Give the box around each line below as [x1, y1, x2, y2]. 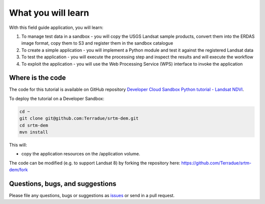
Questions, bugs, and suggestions [9, 179, 116, 188]
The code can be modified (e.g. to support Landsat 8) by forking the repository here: [9, 160, 181, 166]
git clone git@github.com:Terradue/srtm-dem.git [19, 116, 139, 121]
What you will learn [9, 7, 89, 18]
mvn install [19, 129, 49, 135]
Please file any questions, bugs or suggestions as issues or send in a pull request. [9, 193, 175, 199]
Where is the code [9, 74, 66, 82]
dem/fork [9, 167, 28, 173]
